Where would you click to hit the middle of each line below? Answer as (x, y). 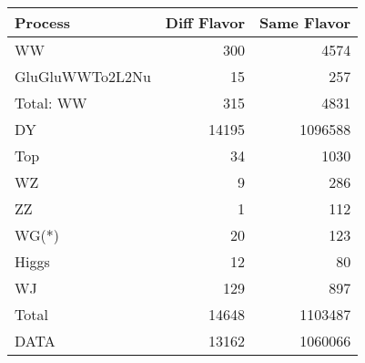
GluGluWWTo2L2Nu (83, 76)
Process (43, 22)
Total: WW (51, 103)
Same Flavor (305, 22)
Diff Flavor (205, 22)
